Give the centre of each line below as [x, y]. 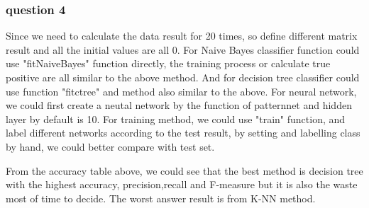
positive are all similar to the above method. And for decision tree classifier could [183, 77]
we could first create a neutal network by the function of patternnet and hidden [179, 105]
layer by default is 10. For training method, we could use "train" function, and [176, 119]
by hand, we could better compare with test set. [110, 146]
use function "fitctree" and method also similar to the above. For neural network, [181, 91]
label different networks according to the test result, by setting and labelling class [183, 133]
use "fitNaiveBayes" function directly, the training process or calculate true [168, 63]
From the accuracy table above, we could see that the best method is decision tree [184, 170]
